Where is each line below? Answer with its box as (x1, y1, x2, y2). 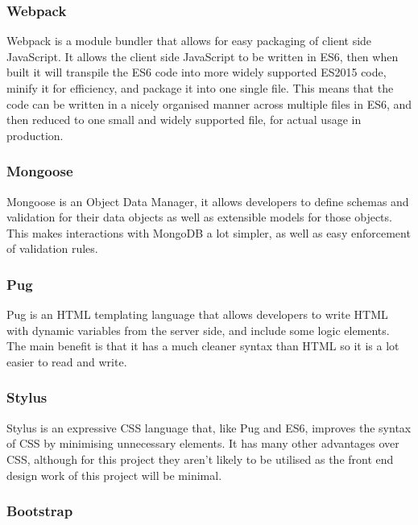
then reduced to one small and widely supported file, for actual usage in (6, 111, 362, 128)
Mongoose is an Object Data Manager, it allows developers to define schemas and (6, 192, 409, 209)
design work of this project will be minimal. (6, 466, 222, 483)
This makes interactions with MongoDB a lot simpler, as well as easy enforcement (6, 224, 411, 241)
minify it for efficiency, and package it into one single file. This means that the (6, 80, 394, 96)
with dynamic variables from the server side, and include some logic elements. (6, 321, 390, 338)
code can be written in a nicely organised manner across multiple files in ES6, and (6, 95, 412, 112)
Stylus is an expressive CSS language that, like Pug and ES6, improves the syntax (6, 419, 412, 436)
